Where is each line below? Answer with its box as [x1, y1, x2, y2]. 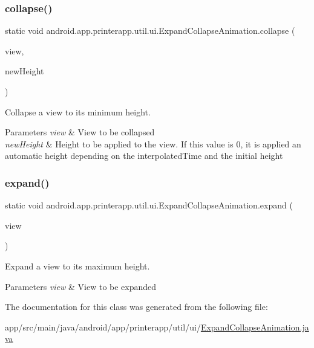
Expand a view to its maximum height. [5, 259, 150, 272]
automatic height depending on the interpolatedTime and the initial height [5, 149, 283, 162]
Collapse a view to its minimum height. [5, 105, 151, 118]
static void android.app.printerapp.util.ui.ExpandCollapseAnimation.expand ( [5, 199, 293, 211]
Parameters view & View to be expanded [5, 280, 157, 292]
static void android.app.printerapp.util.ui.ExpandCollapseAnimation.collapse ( [5, 24, 295, 37]
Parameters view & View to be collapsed [5, 126, 155, 138]
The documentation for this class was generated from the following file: [5, 300, 268, 313]
